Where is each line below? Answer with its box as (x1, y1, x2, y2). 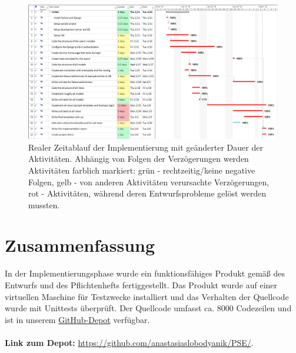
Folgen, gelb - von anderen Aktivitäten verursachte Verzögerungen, (28, 175, 270, 188)
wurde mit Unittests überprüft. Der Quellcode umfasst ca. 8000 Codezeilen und (5, 302, 292, 314)
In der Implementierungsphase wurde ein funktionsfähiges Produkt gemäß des (5, 267, 285, 279)
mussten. (28, 198, 60, 211)
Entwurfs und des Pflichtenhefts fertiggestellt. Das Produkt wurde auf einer (5, 279, 278, 291)
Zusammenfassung (5, 233, 155, 257)
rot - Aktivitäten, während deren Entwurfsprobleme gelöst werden (28, 187, 267, 199)
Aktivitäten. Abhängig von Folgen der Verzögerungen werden (28, 152, 249, 165)
